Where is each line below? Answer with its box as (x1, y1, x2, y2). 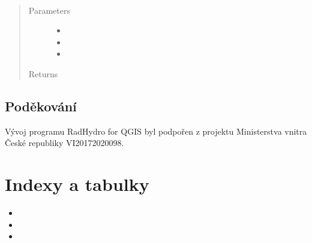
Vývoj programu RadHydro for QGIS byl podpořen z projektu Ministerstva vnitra (5, 124, 307, 137)
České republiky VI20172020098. (5, 136, 124, 149)
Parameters (28, 4, 70, 16)
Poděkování (5, 96, 77, 115)
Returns (28, 67, 58, 80)
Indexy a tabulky (5, 172, 149, 196)
